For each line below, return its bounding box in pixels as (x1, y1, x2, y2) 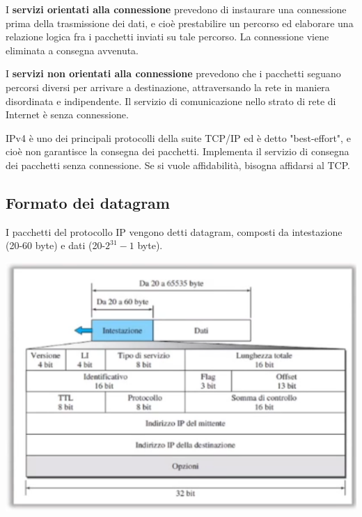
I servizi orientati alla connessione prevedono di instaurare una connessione (6, 2, 347, 16)
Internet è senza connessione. (6, 107, 129, 122)
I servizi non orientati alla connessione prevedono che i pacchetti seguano (6, 66, 341, 81)
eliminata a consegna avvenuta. (6, 42, 139, 57)
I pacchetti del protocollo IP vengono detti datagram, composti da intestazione (6, 224, 343, 239)
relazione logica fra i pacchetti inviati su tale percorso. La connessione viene (6, 29, 329, 44)
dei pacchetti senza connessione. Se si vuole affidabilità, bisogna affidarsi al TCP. (6, 157, 350, 172)
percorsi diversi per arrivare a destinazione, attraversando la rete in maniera (6, 79, 330, 94)
